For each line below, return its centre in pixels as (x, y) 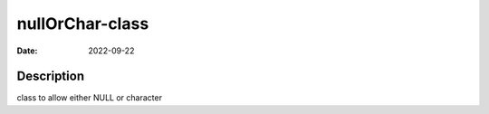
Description (51, 76)
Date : (27, 51)
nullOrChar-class (83, 24)
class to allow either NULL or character (90, 98)
